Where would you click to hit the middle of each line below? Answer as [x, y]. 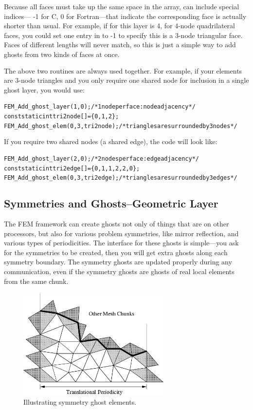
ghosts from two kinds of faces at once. [62, 54]
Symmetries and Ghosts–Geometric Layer [111, 203]
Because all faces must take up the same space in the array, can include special [122, 6]
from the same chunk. [36, 281]
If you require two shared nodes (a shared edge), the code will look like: [111, 141]
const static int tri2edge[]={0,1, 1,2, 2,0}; [72, 168]
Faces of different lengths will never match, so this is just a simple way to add [120, 45]
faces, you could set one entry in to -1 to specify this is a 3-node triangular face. [123, 35]
